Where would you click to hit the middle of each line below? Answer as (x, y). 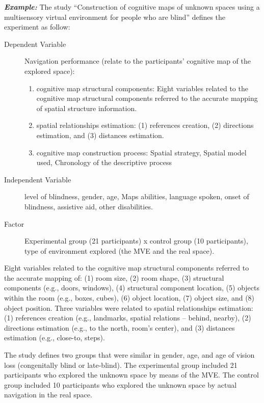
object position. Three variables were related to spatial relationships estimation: (129, 307)
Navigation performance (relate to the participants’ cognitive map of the (138, 61)
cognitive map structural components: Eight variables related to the (142, 88)
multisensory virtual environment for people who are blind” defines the (115, 17)
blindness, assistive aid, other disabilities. (89, 206)
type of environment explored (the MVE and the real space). (120, 250)
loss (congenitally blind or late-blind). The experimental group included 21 (121, 365)
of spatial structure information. (87, 108)
